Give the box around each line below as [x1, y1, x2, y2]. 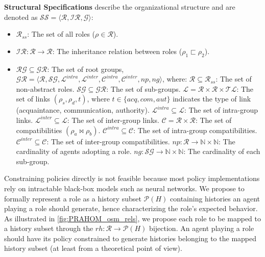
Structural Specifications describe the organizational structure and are [4, 2, 235, 12]
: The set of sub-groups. [106, 83, 181, 94]
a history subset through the [4, 223, 93, 234]
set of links [16, 93, 51, 104]
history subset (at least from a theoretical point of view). [4, 243, 182, 253]
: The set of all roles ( [27, 29, 95, 39]
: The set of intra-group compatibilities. [133, 124, 257, 135]
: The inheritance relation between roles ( [52, 45, 182, 56]
